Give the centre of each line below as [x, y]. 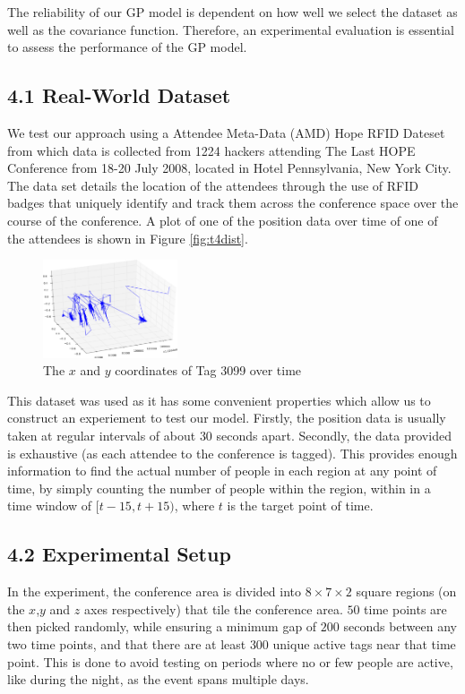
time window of [50, 506]
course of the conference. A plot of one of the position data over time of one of [223, 220]
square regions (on [406, 591]
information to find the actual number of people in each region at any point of [222, 471]
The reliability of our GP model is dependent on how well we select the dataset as [232, 12]
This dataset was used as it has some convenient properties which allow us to [219, 400]
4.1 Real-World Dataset [119, 95]
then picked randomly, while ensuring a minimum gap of [162, 626]
